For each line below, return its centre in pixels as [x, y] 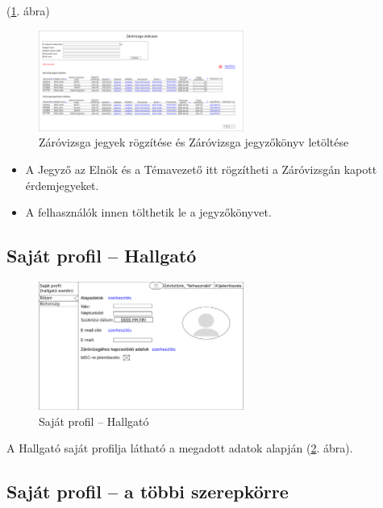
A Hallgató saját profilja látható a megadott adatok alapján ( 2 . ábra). [180, 448]
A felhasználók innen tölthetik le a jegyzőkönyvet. [148, 212]
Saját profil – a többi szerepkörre [148, 491]
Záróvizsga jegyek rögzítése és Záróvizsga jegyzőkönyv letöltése [194, 142]
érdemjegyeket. [62, 185]
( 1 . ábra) [28, 10]
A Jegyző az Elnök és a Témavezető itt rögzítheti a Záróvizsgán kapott [201, 169]
